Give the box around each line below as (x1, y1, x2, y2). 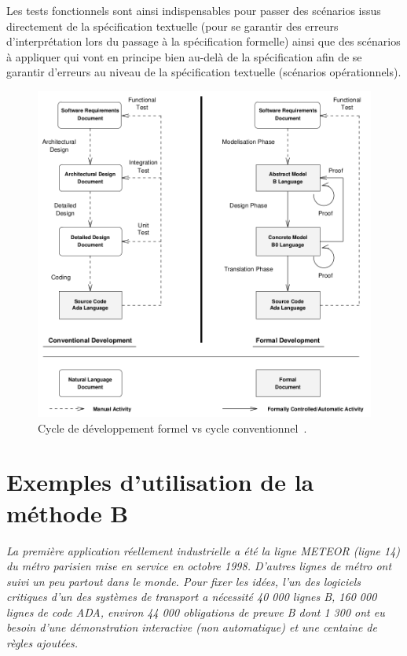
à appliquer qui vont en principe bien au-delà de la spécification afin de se (6, 48, 362, 64)
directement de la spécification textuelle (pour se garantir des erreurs (6, 17, 339, 34)
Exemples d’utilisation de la (6, 466, 314, 498)
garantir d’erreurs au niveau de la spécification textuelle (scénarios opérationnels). (6, 64, 401, 80)
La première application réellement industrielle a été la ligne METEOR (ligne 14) (6, 542, 401, 558)
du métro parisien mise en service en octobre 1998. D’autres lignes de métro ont (6, 558, 392, 574)
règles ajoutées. (6, 635, 79, 651)
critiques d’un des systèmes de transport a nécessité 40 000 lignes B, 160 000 (6, 588, 377, 605)
